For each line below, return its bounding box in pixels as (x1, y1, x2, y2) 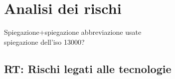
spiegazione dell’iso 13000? (4, 36, 85, 47)
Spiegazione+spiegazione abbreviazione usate (4, 27, 142, 37)
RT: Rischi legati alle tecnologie (4, 61, 172, 76)
